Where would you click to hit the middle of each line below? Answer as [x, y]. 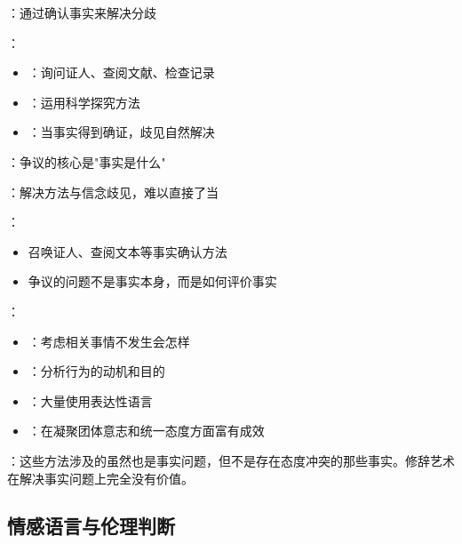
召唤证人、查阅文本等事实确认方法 [127, 251]
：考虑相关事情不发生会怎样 [109, 341]
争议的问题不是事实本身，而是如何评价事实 [152, 281]
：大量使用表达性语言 [90, 400]
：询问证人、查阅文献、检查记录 [121, 72]
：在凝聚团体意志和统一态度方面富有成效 [146, 431]
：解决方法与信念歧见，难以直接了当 [113, 192]
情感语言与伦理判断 [91, 526]
